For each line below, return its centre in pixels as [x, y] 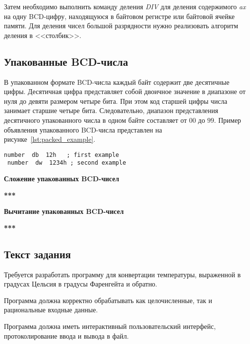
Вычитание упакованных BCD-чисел [64, 211]
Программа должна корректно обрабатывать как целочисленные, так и [108, 300]
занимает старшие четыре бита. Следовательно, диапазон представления [111, 110]
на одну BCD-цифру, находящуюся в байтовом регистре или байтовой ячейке [119, 16]
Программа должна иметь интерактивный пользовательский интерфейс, [110, 326]
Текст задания [38, 254]
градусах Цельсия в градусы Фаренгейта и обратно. [81, 284]
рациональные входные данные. [51, 310]
